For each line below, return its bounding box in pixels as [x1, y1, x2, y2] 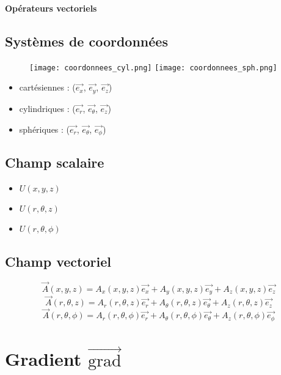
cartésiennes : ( [19, 81, 76, 94]
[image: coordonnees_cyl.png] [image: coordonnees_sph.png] [29, 63, 277, 72]
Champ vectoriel [5, 251, 111, 270]
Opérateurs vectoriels [5, 2, 97, 14]
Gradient [5, 346, 82, 371]
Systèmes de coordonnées [5, 31, 168, 50]
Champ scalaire [5, 153, 104, 172]
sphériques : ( [19, 122, 70, 135]
